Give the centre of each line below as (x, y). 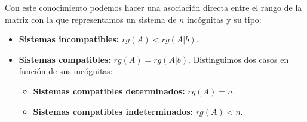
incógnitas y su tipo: (224, 19)
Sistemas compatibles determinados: (109, 91)
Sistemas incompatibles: (69, 39)
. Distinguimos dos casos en (239, 59)
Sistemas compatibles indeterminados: (113, 111)
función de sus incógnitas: (66, 71)
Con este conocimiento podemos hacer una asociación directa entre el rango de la (153, 7)
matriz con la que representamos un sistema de (91, 19)
